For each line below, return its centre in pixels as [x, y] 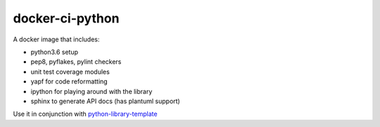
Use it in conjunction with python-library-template [85, 114]
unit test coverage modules [70, 72]
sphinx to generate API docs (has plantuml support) [106, 101]
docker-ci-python [66, 18]
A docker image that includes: [56, 39]
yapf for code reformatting [69, 81]
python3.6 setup [55, 52]
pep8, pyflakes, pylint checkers [76, 62]
